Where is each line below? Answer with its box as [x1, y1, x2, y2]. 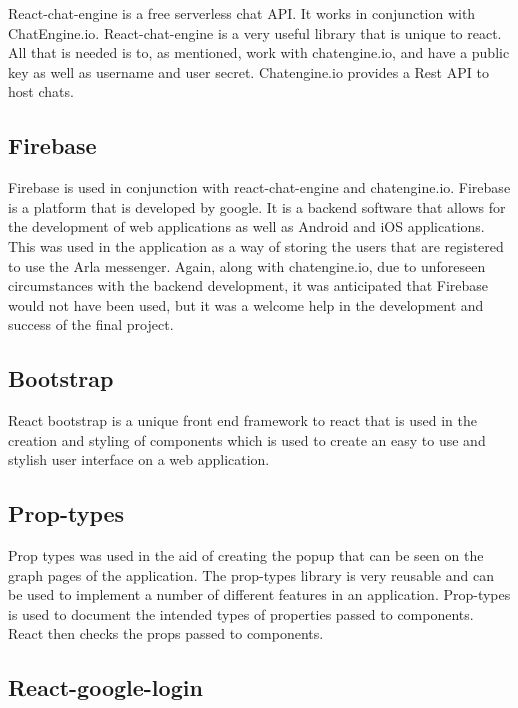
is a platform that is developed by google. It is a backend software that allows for [8, 196, 506, 217]
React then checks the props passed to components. [8, 623, 324, 644]
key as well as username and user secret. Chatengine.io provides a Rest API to [8, 61, 489, 82]
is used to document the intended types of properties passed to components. [8, 603, 474, 624]
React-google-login [8, 672, 203, 703]
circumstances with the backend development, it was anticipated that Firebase [8, 275, 489, 296]
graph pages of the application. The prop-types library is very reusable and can [8, 564, 494, 585]
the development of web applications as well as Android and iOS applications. [8, 216, 485, 237]
